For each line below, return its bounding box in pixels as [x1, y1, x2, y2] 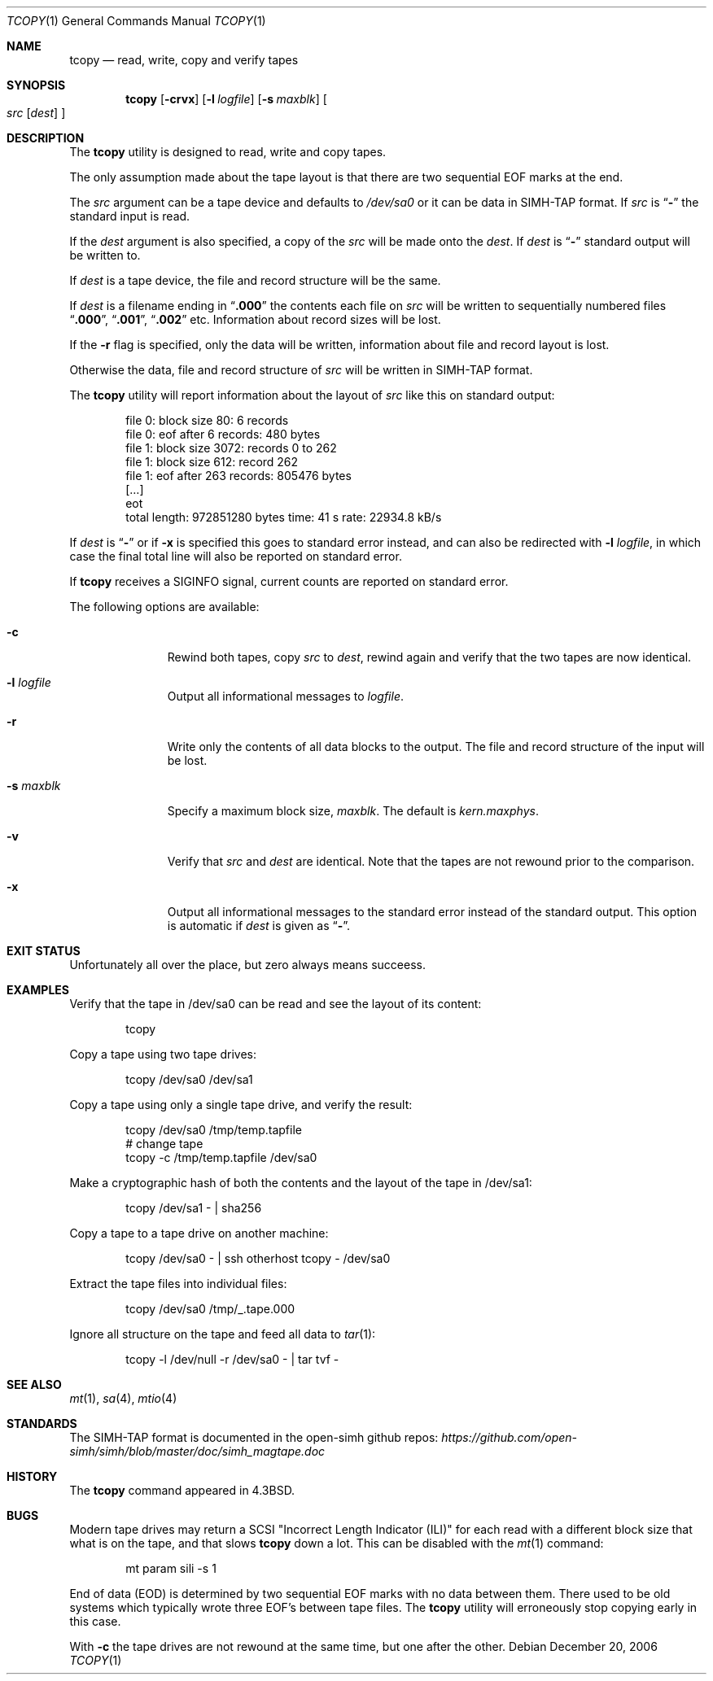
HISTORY [7, 1469, 58, 1483]
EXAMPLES [7, 983, 69, 997]
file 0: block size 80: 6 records [125, 413, 289, 427]
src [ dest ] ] [7, 106, 66, 120]
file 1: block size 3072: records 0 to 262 [125, 441, 337, 455]
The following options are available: [69, 600, 260, 613]
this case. [69, 1614, 121, 1628]
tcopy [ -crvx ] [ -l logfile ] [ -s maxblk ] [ [125, 92, 327, 106]
